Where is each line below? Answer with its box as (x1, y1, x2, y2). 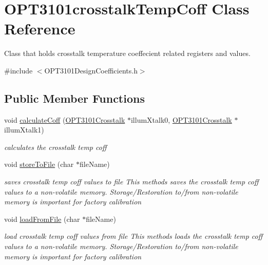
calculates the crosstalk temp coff (4, 141, 107, 152)
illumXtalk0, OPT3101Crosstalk (130, 114, 232, 125)
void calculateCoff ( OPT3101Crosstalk (4, 114, 125, 125)
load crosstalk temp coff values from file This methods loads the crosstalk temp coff (4, 231, 263, 241)
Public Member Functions (4, 90, 145, 106)
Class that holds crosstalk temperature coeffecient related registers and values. (4, 48, 251, 59)
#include (4, 65, 33, 75)
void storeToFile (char (4, 159, 74, 169)
